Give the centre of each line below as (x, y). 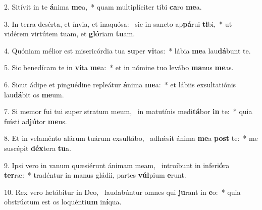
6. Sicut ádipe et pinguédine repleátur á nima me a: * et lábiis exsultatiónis (120, 84)
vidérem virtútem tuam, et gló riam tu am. (70, 34)
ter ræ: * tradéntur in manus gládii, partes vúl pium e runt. (95, 175)
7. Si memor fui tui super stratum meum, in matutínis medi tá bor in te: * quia (128, 111)
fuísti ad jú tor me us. (36, 121)
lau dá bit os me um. (34, 94)
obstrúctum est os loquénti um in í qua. (63, 202)
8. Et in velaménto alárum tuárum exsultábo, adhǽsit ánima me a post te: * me (131, 138)
